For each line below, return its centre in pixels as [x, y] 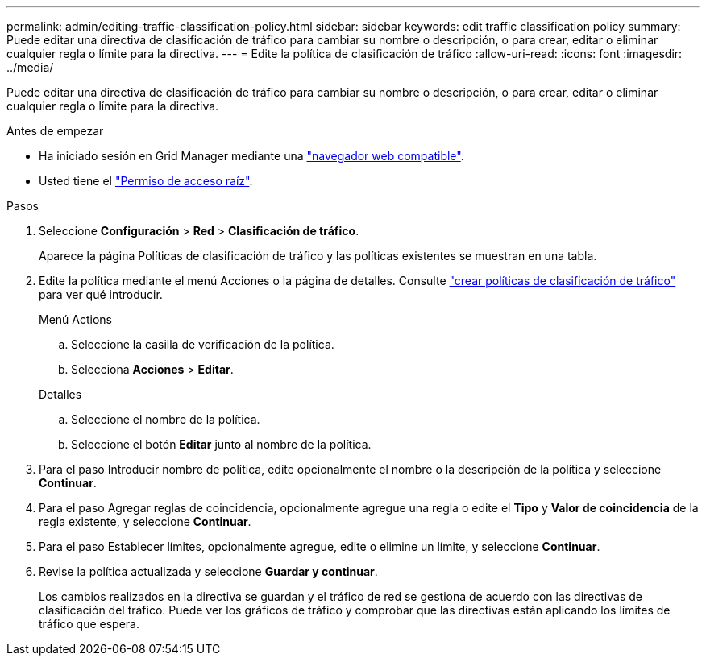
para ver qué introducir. [101, 294]
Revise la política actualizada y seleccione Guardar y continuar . [208, 571]
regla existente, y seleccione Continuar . [145, 521]
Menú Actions [75, 319]
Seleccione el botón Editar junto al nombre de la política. [221, 444]
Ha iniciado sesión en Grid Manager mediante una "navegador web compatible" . [251, 156]
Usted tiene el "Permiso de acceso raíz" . [146, 181]
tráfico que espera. [89, 624]
